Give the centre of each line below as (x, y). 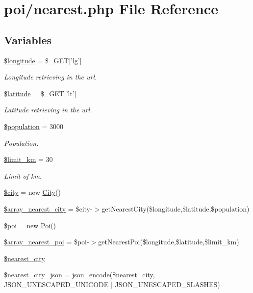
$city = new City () (32, 192)
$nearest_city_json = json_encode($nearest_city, (79, 275)
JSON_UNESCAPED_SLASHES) (167, 284)
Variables (28, 40)
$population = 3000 (34, 126)
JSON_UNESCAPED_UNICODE (56, 284)
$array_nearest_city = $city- (48, 208)
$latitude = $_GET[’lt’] (40, 93)
